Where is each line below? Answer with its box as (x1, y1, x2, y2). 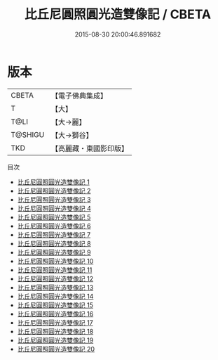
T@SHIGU (11, 129, 45, 139)
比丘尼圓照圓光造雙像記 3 (17, 195, 91, 204)
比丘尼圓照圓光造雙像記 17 (17, 318, 93, 327)
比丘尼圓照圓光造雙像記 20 (17, 345, 95, 353)
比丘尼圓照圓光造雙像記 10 (17, 257, 94, 265)
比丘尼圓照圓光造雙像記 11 (17, 265, 93, 274)
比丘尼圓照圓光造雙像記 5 (17, 212, 91, 221)
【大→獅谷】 (51, 130, 93, 140)
